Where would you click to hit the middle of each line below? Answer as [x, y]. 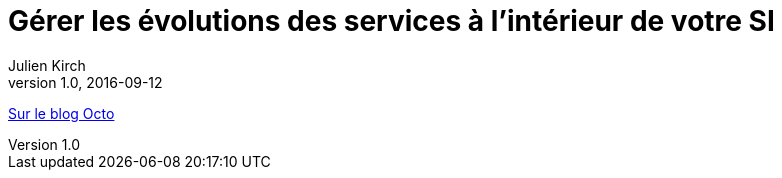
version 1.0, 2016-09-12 [85, 82]
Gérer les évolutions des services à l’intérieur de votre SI [391, 21]
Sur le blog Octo [61, 113]
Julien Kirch [47, 65]
